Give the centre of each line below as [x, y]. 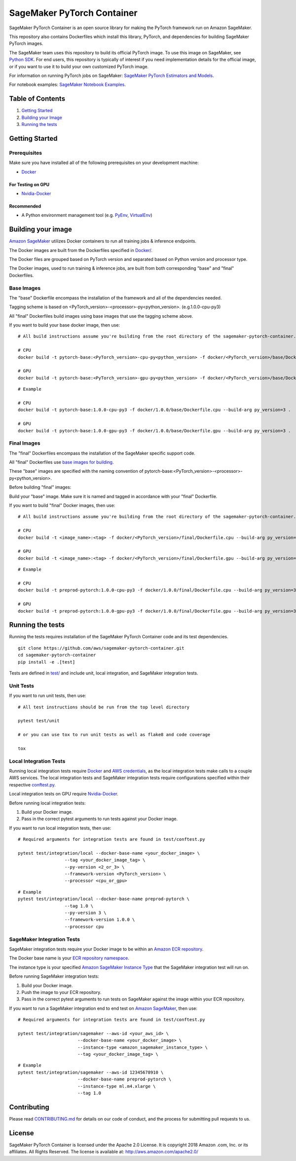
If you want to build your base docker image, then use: [65, 325]
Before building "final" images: [40, 487]
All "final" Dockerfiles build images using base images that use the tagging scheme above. [101, 316]
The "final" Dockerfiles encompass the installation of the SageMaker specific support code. [102, 453]
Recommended [25, 206]
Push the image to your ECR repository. [61, 992]
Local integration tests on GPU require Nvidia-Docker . [64, 794]
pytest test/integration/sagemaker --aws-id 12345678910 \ [91, 1072]
